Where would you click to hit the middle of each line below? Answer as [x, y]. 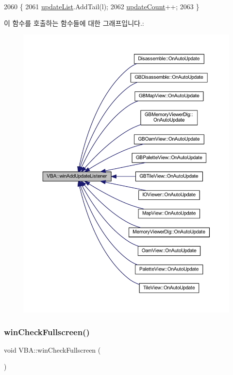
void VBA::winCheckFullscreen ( [52, 350]
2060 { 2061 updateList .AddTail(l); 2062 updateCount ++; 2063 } [102, 6]
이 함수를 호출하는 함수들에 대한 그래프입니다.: [74, 23]
